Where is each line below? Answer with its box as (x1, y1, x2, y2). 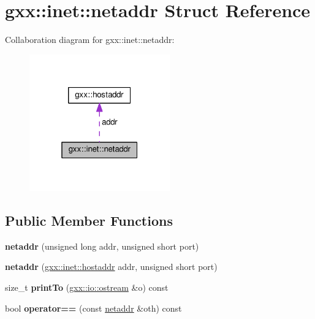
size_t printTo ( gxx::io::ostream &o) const (5, 281, 169, 293)
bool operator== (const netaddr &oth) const (5, 301, 182, 314)
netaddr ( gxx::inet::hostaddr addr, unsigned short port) (5, 260, 218, 273)
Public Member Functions (5, 211, 173, 229)
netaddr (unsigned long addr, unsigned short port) (5, 239, 199, 252)
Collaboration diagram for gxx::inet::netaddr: (5, 33, 175, 46)
